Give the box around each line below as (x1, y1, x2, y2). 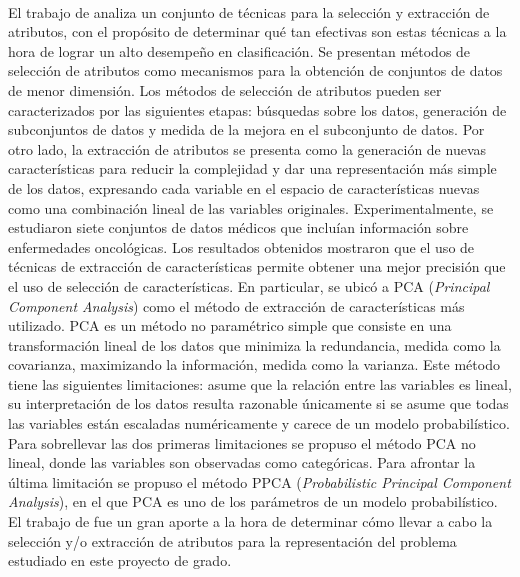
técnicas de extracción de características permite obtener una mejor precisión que (8, 256, 506, 277)
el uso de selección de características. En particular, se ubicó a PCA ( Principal (8, 275, 490, 296)
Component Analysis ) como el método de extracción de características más (8, 295, 465, 316)
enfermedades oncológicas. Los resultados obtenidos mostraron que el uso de (8, 236, 475, 257)
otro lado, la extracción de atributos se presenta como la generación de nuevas (8, 138, 487, 159)
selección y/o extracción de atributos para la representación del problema (8, 530, 457, 551)
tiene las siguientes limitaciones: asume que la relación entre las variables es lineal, (8, 373, 512, 394)
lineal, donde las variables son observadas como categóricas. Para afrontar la (8, 452, 476, 473)
